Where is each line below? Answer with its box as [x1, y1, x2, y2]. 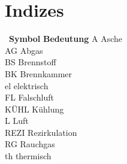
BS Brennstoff [5, 56, 56, 68]
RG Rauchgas [5, 138, 55, 150]
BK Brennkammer [5, 67, 72, 80]
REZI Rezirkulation [5, 126, 77, 138]
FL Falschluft [5, 91, 54, 104]
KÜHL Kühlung [5, 102, 64, 115]
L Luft [5, 114, 29, 127]
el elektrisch [5, 79, 49, 92]
